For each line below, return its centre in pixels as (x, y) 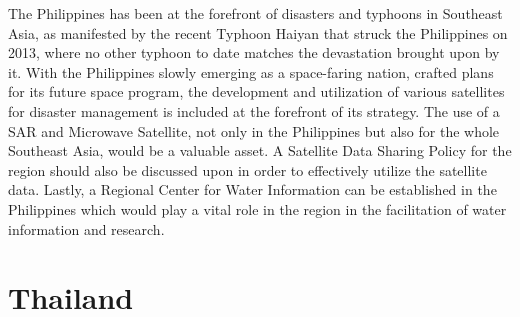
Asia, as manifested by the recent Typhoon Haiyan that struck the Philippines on (258, 32)
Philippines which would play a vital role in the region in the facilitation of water (257, 208)
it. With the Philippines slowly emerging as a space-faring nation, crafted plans (251, 71)
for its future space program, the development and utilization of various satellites (256, 91)
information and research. (86, 228)
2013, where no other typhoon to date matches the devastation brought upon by (254, 52)
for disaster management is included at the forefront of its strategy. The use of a (254, 110)
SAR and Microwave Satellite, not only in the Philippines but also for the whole (254, 130)
